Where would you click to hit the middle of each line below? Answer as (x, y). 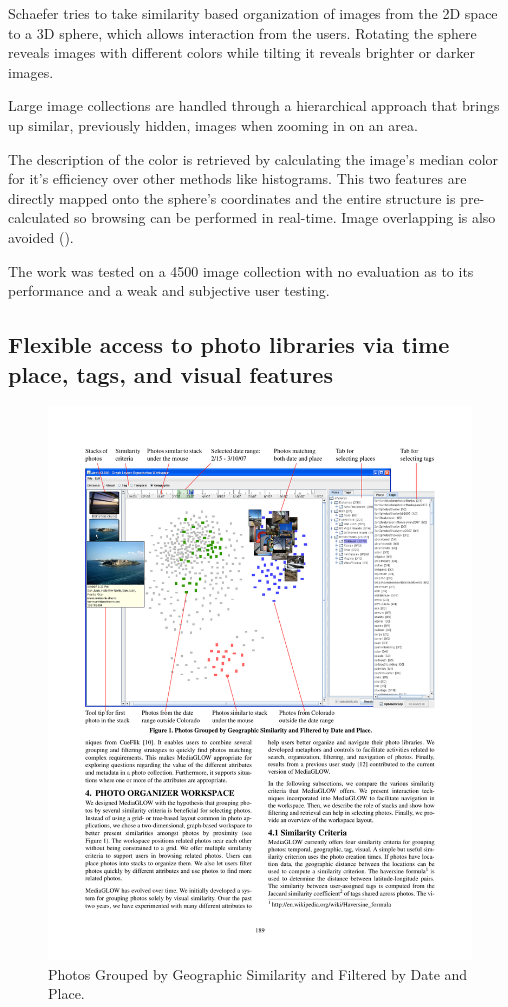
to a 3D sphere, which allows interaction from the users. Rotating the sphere (242, 32)
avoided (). (41, 236)
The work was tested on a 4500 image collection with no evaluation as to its (241, 270)
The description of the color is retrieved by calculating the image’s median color (253, 158)
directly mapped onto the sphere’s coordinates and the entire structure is (232, 197)
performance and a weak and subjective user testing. (169, 290)
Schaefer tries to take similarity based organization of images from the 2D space (253, 13)
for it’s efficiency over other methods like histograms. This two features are (237, 178)
